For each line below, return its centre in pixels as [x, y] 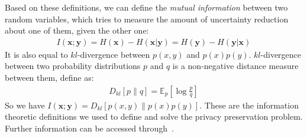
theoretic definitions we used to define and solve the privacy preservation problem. [154, 116]
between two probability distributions [73, 66]
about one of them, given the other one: [77, 30]
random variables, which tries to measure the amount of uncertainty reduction [147, 19]
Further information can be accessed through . [89, 128]
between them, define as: [49, 77]
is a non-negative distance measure [235, 66]
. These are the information [249, 105]
